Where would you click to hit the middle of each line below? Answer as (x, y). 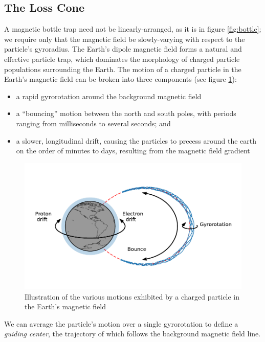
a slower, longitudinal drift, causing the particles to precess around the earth (136, 140)
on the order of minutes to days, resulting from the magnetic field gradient (133, 151)
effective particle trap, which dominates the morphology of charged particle (122, 59)
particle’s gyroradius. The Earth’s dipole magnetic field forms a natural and (123, 49)
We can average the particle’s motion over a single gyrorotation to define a (121, 323)
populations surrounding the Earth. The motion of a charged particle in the (123, 69)
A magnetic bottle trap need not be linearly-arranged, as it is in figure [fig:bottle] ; (133, 29)
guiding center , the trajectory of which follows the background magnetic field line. (132, 334)
